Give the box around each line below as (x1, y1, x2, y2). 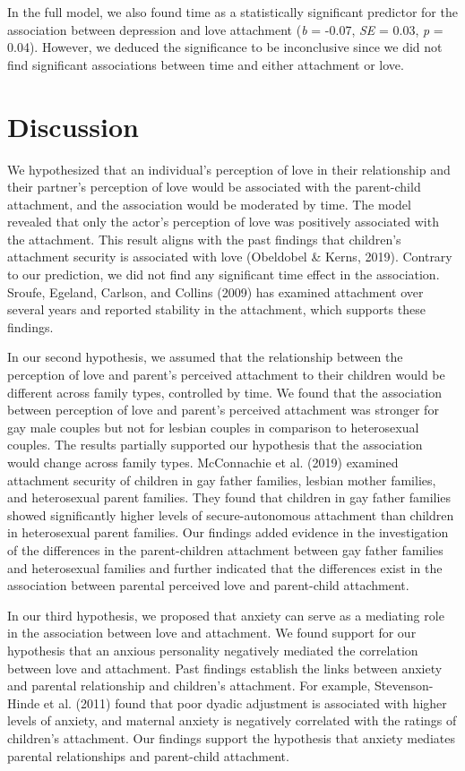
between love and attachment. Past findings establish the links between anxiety (7, 658, 443, 677)
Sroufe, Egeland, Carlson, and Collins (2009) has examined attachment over (7, 282, 424, 301)
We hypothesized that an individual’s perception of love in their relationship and (7, 159, 451, 178)
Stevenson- (375, 676, 434, 695)
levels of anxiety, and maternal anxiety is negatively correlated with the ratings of (7, 711, 457, 730)
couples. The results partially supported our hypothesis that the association (7, 435, 423, 454)
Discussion (7, 107, 139, 144)
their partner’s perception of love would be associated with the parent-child (7, 177, 421, 196)
